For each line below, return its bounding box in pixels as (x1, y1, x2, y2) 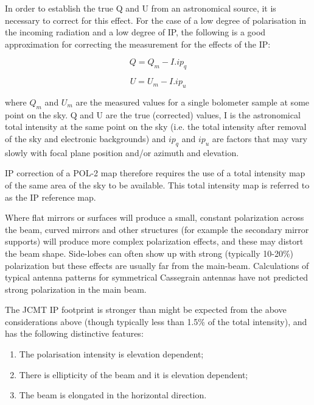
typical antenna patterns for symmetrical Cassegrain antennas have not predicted (5, 271, 308, 284)
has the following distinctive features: (5, 327, 144, 340)
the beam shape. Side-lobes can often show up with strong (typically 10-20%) (5, 246, 294, 259)
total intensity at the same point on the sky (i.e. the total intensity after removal (5, 120, 307, 133)
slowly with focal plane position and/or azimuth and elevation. (5, 146, 239, 159)
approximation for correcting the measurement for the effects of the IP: (5, 37, 271, 50)
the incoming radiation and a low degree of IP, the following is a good (5, 26, 266, 38)
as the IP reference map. (5, 190, 96, 203)
